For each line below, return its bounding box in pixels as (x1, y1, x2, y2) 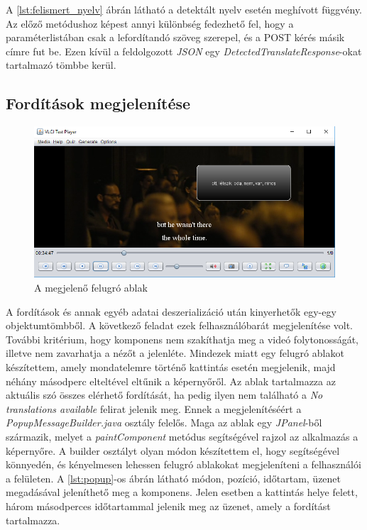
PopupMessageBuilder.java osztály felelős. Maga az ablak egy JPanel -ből (6, 415, 322, 430)
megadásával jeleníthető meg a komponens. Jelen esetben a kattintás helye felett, (6, 485, 358, 499)
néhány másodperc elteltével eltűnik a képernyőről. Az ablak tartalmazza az (6, 373, 336, 388)
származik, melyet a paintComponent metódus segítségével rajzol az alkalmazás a (6, 429, 358, 444)
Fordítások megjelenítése (6, 92, 191, 114)
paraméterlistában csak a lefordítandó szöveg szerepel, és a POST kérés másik (6, 30, 345, 45)
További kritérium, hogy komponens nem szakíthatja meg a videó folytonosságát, (6, 331, 359, 346)
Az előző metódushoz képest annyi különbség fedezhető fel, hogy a (6, 16, 294, 31)
